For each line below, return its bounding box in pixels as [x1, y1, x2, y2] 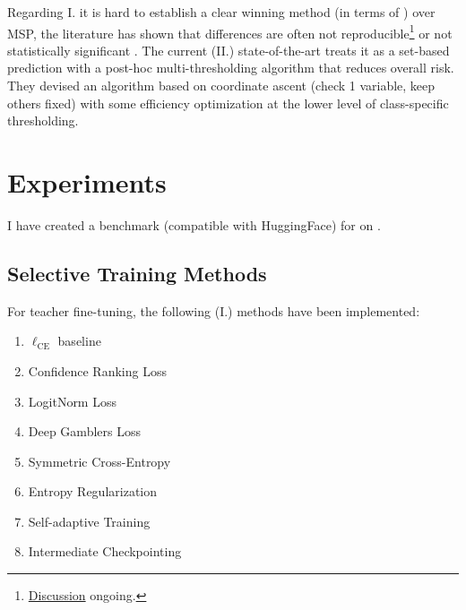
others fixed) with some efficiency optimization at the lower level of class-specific [7, 93, 449, 112]
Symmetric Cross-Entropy [28, 451, 171, 470]
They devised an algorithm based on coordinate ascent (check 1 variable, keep [7, 76, 436, 95]
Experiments [7, 164, 167, 200]
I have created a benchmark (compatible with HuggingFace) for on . [7, 215, 381, 234]
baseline [57, 331, 101, 350]
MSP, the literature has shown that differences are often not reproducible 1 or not [7, 21, 453, 42]
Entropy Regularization [28, 482, 158, 501]
